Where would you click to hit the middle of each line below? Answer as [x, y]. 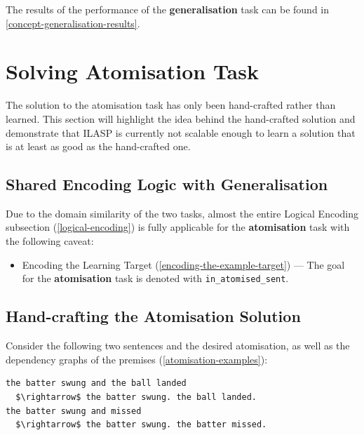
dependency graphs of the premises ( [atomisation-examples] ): [137, 359]
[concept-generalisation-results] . [73, 23]
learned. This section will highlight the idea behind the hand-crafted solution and [181, 118]
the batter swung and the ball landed [96, 383]
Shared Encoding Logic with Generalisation [167, 184]
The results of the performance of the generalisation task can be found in [168, 9]
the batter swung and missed [74, 411]
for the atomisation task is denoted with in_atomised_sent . [155, 278]
